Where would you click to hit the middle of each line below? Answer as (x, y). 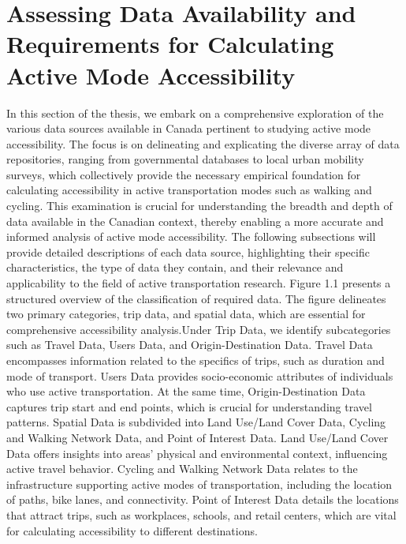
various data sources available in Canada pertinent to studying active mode (189, 128)
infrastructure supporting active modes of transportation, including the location (199, 484)
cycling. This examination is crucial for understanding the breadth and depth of (199, 206)
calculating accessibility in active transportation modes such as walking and (189, 190)
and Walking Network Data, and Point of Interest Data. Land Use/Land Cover (197, 437)
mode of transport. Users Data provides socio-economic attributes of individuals (200, 375)
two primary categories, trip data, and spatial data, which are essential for (186, 314)
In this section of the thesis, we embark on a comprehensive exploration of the (195, 113)
